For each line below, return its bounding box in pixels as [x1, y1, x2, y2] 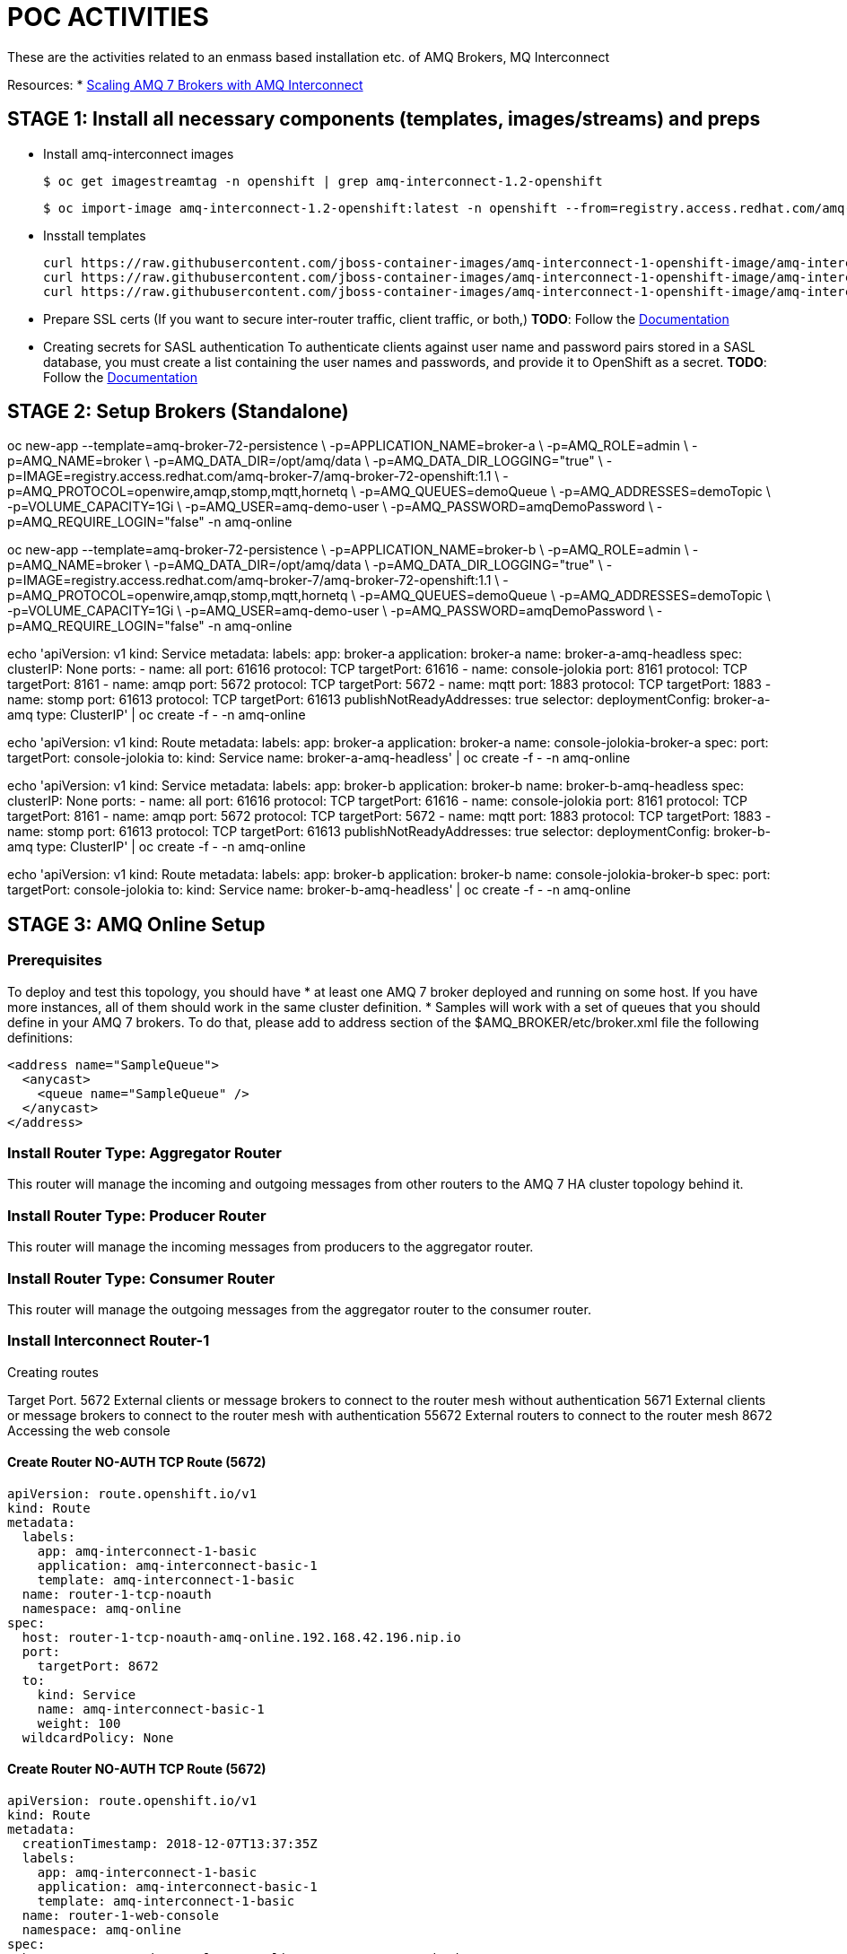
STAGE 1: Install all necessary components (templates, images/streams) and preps [7, 108, 761, 131]
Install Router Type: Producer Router [7, 1206, 266, 1225]
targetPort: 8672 [37, 1658, 159, 1673]
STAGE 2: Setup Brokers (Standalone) [7, 400, 349, 423]
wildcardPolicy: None [22, 1730, 174, 1745]
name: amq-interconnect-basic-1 [37, 1701, 265, 1716]
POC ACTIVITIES [7, 2, 209, 32]
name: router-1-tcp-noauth [22, 1586, 212, 1601]
